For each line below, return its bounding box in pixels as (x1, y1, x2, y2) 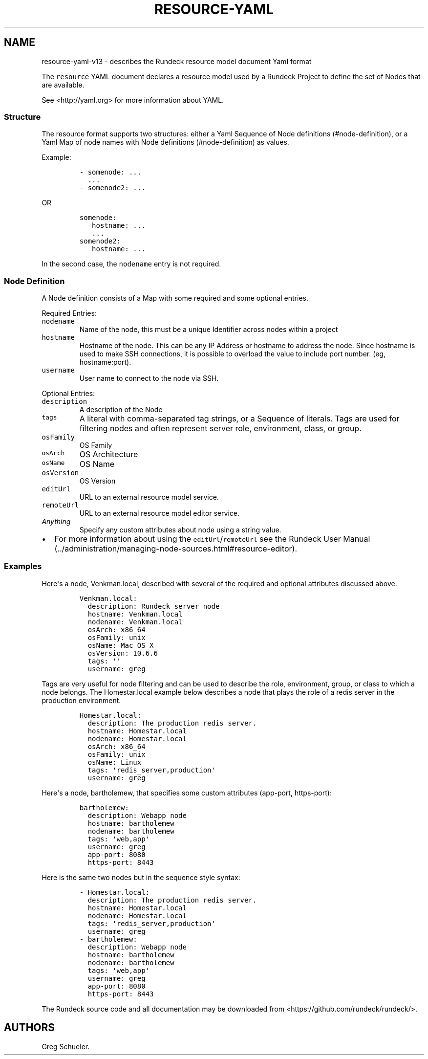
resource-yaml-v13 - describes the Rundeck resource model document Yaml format (42, 57, 312, 66)
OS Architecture (79, 449, 138, 460)
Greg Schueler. (42, 1042, 90, 1051)
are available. (42, 80, 85, 89)
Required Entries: (42, 309, 97, 318)
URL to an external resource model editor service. (79, 509, 240, 518)
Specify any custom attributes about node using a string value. (79, 526, 281, 534)
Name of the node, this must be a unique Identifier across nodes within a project (79, 325, 338, 334)
